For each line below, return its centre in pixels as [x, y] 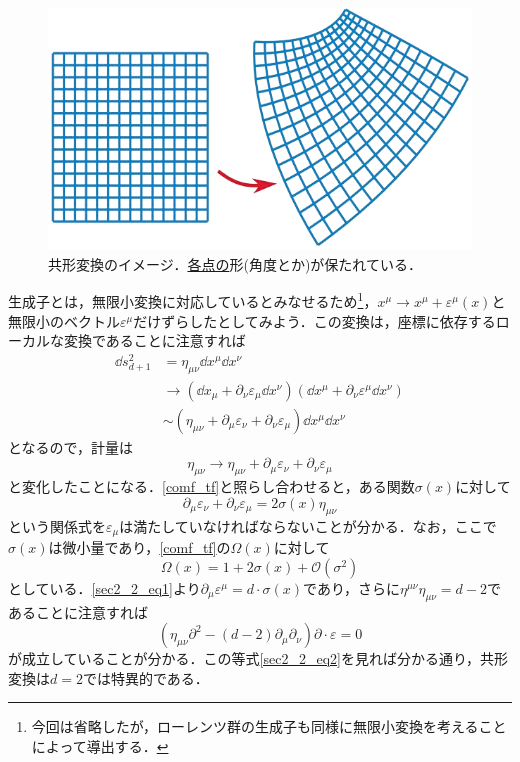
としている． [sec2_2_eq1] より [104, 587]
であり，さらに [351, 587]
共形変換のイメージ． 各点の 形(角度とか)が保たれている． [235, 263]
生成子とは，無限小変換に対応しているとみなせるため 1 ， [193, 300]
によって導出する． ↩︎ [100, 745]
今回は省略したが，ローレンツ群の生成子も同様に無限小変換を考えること [269, 726]
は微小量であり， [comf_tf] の [139, 547]
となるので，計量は [71, 446]
